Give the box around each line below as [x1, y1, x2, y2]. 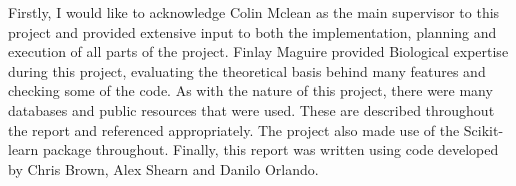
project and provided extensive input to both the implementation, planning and [8, 21, 497, 42]
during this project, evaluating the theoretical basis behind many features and [8, 60, 486, 81]
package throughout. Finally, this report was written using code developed [43, 139, 499, 160]
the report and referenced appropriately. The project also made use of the [8, 119, 460, 140]
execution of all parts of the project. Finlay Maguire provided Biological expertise [8, 41, 509, 62]
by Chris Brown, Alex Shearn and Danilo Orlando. [8, 158, 319, 179]
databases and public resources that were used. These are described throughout [8, 99, 495, 120]
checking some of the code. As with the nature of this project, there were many [8, 80, 493, 101]
